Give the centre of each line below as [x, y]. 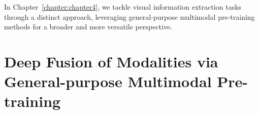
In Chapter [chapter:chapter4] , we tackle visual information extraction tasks [123, 7]
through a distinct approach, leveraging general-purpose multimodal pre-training [129, 16]
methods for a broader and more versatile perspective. [88, 27]
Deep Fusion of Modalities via [111, 61]
